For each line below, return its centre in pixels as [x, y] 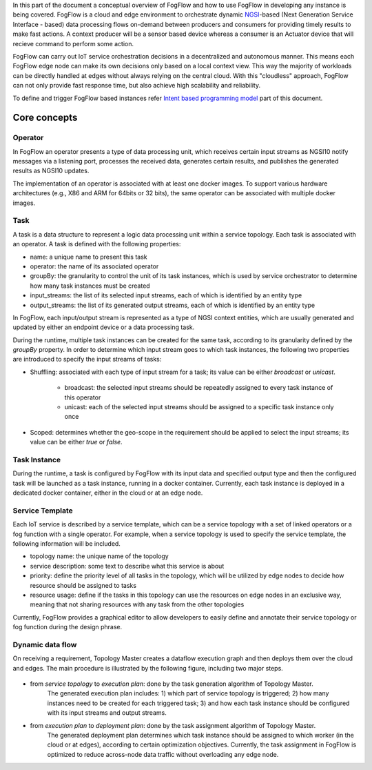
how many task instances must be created [90, 286]
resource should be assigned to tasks [83, 585]
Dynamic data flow [45, 644]
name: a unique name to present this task [89, 257]
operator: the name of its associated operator [94, 266]
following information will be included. [66, 544]
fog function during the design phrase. [68, 627]
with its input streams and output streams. [107, 713]
